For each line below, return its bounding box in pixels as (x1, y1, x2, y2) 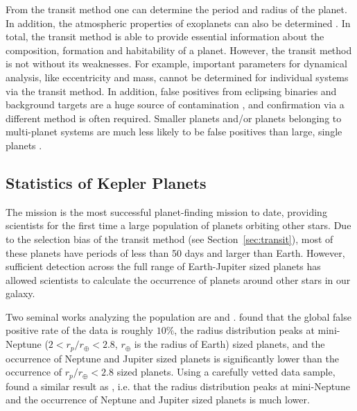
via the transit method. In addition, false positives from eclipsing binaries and (6, 83, 337, 98)
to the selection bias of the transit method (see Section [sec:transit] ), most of (6, 231, 333, 246)
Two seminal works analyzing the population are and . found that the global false (6, 309, 351, 324)
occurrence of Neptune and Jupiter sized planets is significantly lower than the (6, 351, 339, 365)
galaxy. (6, 286, 35, 301)
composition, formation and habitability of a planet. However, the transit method (6, 42, 352, 57)
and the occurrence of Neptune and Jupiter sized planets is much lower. (6, 392, 310, 407)
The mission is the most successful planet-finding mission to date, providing (6, 204, 327, 219)
